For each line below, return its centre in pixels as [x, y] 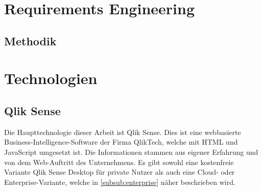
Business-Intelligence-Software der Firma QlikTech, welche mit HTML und [121, 142]
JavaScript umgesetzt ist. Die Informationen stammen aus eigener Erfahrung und [131, 152]
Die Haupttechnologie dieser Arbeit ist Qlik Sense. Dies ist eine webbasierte [123, 132]
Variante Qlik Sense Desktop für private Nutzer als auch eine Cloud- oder [120, 172]
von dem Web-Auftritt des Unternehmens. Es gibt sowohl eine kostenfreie [119, 162]
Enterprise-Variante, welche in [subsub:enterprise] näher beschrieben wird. [120, 182]
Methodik [30, 40]
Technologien [51, 78]
